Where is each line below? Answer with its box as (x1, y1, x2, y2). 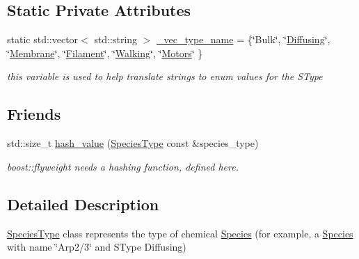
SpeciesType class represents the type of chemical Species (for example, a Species (7, 226, 353, 240)
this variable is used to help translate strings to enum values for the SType (7, 69, 323, 84)
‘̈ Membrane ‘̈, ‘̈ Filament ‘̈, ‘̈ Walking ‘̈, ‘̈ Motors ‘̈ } (7, 45, 203, 60)
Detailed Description (7, 193, 159, 214)
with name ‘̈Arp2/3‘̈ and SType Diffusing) (7, 240, 186, 254)
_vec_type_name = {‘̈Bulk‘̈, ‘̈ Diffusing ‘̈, (157, 32, 330, 47)
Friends (7, 103, 61, 125)
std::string (94, 32, 138, 47)
